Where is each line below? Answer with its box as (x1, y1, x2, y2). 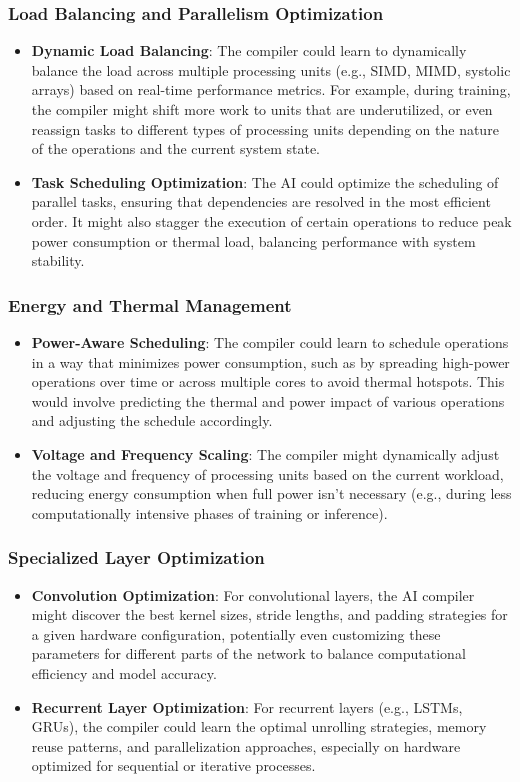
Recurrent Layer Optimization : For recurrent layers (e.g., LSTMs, (31, 696, 463, 717)
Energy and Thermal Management (8, 292, 292, 317)
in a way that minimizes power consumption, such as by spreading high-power (31, 351, 510, 372)
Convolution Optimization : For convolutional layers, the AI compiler (31, 584, 475, 605)
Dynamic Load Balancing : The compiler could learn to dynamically (31, 40, 467, 61)
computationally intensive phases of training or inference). (31, 502, 388, 523)
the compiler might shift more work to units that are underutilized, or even (31, 99, 493, 119)
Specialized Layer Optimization (8, 545, 265, 570)
